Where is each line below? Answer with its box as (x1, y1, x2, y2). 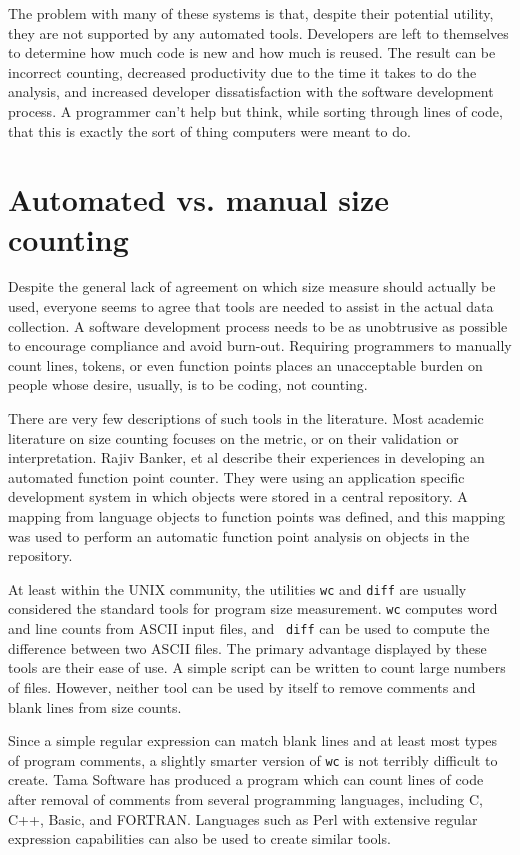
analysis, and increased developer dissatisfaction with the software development (8, 81, 494, 102)
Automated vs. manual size (8, 179, 390, 220)
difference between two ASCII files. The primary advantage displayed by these (8, 637, 487, 658)
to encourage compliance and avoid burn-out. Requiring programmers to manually (8, 335, 512, 356)
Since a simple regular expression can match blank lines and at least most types (8, 730, 498, 751)
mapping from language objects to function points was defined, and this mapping (8, 506, 506, 526)
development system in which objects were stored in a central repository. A (8, 486, 468, 507)
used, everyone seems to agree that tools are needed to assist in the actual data (8, 296, 494, 317)
